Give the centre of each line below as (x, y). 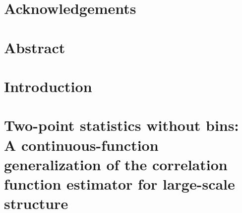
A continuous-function (81, 145)
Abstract (35, 47)
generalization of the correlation (116, 164)
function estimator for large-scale (120, 183)
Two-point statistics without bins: (121, 125)
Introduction (48, 86)
